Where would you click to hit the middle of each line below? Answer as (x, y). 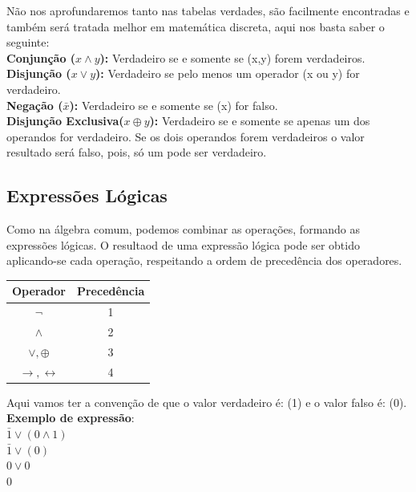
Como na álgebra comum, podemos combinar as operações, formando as (184, 229)
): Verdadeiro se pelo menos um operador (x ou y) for (228, 73)
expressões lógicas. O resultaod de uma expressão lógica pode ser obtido (183, 244)
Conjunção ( (41, 57)
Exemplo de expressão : (71, 418)
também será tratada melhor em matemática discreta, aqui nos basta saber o (196, 26)
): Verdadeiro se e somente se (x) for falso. (174, 105)
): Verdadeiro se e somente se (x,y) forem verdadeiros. (232, 57)
